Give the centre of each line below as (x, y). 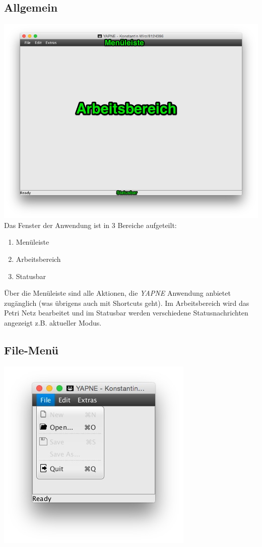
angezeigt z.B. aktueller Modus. (53, 323)
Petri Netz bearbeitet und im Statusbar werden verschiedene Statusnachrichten (126, 313)
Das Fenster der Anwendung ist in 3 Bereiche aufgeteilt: (90, 225)
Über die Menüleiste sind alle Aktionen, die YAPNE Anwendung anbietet (117, 293)
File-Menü (31, 350)
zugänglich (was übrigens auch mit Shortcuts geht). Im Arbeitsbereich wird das (127, 303)
